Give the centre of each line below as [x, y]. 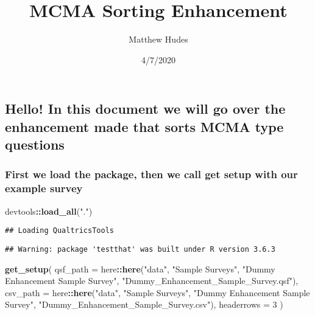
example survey [44, 188]
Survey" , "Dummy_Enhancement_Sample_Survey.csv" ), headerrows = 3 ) [144, 304]
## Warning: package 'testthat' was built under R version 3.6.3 [140, 249]
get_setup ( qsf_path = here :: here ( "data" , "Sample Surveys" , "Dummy [140, 268]
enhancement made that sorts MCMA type [144, 126]
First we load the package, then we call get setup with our [151, 174]
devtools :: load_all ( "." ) [49, 211]
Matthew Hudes [158, 39]
